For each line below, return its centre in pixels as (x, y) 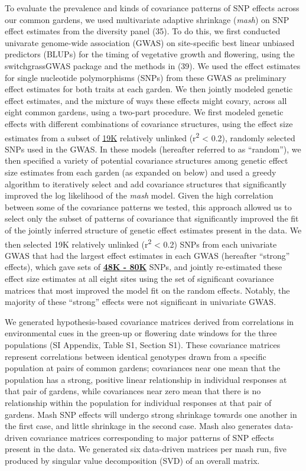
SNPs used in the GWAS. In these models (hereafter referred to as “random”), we (153, 149)
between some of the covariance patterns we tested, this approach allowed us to (148, 207)
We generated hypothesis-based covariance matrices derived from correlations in (149, 321)
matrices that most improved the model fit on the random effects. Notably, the (147, 290)
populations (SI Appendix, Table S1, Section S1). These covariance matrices (143, 344)
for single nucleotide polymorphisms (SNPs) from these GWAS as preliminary (146, 77)
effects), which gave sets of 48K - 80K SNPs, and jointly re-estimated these (144, 267)
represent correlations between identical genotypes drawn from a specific (136, 356)
